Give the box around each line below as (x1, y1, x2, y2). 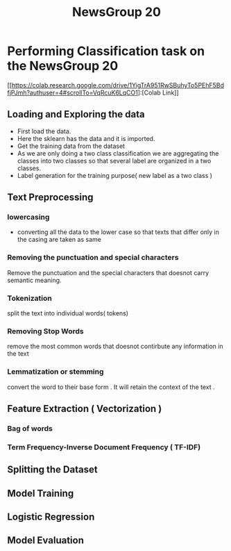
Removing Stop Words (7, 326, 85, 336)
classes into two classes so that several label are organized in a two (17, 156, 212, 165)
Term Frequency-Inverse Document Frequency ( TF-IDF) (7, 442, 201, 452)
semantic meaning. (7, 276, 62, 284)
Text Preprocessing (7, 192, 94, 204)
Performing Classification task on (7, 43, 205, 59)
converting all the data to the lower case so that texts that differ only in (17, 228, 220, 236)
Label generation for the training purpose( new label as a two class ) (17, 171, 213, 179)
